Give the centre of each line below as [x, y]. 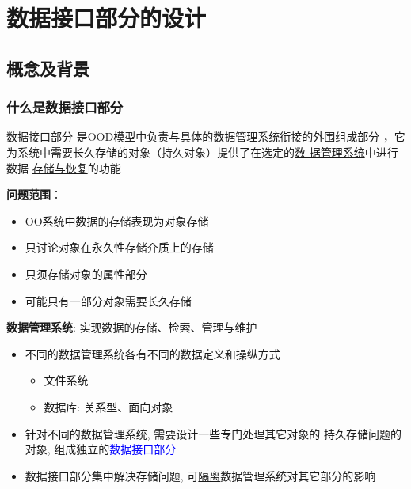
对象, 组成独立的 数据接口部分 [101, 449]
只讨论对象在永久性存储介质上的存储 [119, 247]
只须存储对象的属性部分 [86, 273]
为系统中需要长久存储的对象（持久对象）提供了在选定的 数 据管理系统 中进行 [202, 152]
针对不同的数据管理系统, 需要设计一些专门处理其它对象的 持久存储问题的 [213, 433]
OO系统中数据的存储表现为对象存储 [117, 220]
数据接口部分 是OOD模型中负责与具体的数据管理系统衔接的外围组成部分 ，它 [206, 136]
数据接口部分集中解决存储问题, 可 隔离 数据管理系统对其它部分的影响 [200, 475]
